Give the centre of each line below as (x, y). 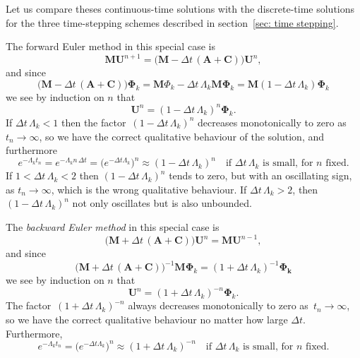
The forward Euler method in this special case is (110, 46)
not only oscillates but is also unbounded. (162, 203)
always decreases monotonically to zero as (218, 305)
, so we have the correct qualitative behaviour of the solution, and (182, 136)
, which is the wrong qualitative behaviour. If (149, 189)
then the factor (94, 122)
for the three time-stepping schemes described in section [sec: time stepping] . (172, 22)
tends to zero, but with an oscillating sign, (260, 175)
